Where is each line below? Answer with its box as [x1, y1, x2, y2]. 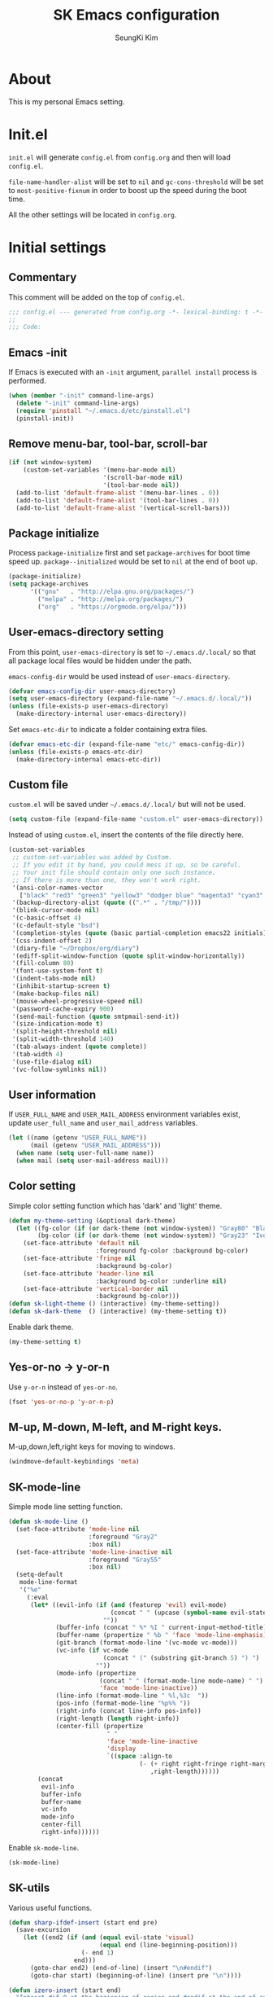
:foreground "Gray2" [88, 1533, 158, 1541]
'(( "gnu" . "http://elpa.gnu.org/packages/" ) [29, 588, 195, 596]
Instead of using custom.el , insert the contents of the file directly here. [8, 830, 245, 840]
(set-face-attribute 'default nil [23, 1240, 140, 1248]
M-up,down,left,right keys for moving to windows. [8, 1442, 176, 1451]
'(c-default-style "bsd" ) [11, 922, 100, 930]
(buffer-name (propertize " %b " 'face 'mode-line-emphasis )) [55, 1631, 271, 1639]
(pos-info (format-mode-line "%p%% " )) [55, 1700, 191, 1708]
